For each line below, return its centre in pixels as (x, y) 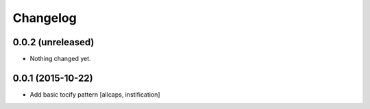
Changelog (45, 18)
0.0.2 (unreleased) (53, 42)
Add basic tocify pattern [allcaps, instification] (95, 94)
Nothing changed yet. (61, 59)
